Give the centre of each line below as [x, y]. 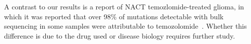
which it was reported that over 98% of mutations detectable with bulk [114, 16]
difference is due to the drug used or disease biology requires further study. [120, 35]
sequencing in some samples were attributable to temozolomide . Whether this [126, 26]
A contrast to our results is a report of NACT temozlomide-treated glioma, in [124, 6]
